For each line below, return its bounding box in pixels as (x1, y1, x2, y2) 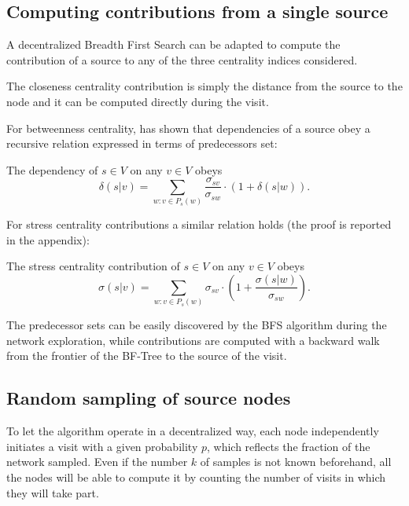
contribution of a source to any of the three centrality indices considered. (6, 51, 358, 68)
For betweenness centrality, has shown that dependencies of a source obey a (6, 119, 370, 136)
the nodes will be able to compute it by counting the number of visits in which (6, 469, 386, 486)
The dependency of (6, 161, 98, 178)
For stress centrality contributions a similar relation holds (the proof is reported (6, 216, 392, 233)
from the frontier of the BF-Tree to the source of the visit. (6, 347, 287, 364)
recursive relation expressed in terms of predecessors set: (6, 135, 278, 152)
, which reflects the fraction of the (207, 438, 370, 454)
